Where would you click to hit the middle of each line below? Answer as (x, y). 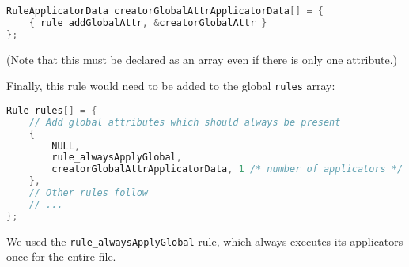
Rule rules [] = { (52, 110)
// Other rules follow (88, 193)
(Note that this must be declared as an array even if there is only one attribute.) (202, 59)
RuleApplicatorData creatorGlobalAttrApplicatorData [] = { (165, 11)
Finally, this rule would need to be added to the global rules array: (171, 86)
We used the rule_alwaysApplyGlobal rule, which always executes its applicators (205, 241)
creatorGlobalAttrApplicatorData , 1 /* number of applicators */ (227, 169)
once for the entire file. (61, 256)
